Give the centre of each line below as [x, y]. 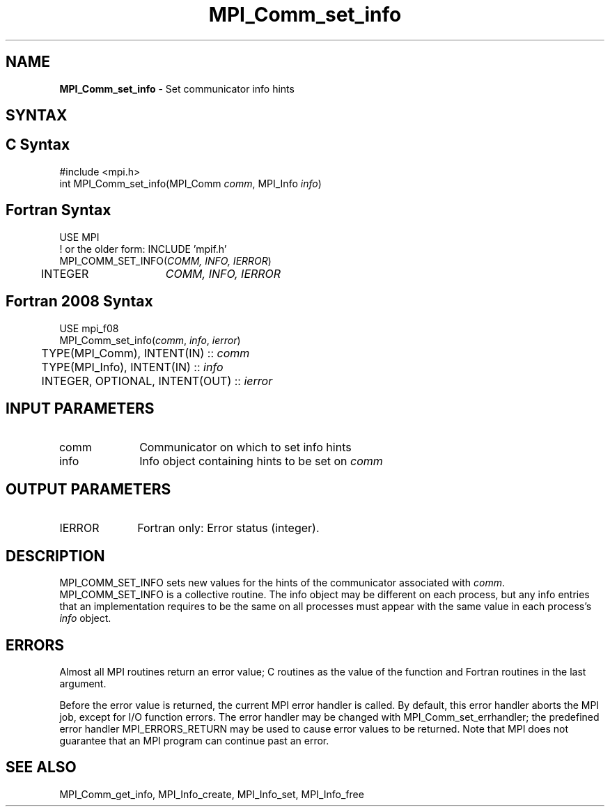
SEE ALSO [41, 767]
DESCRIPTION [55, 556]
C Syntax [38, 145]
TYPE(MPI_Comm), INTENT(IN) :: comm [146, 353]
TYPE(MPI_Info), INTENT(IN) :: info [132, 367]
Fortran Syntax [58, 210]
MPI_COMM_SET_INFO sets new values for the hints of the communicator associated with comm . [282, 583]
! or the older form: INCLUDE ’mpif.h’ [143, 249]
